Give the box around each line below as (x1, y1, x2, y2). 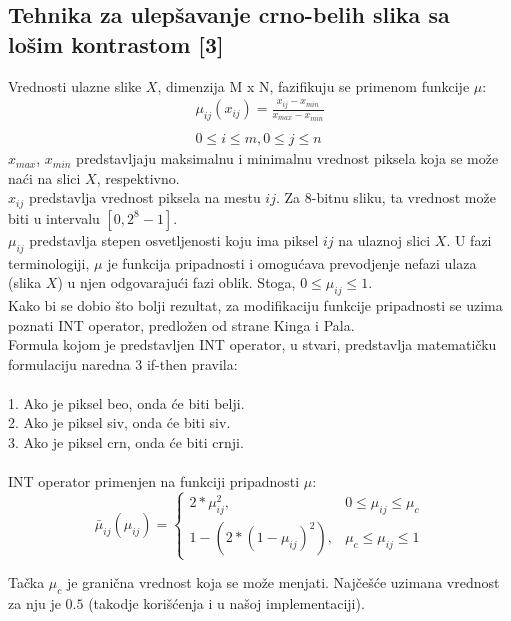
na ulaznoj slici (338, 229, 431, 250)
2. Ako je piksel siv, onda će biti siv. (8, 412, 231, 433)
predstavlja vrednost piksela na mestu (28, 187, 261, 208)
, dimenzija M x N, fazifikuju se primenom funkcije (157, 75, 470, 96)
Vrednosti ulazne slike (8, 75, 142, 96)
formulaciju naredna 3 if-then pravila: (8, 353, 238, 374)
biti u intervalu (8, 207, 100, 228)
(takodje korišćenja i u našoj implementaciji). (88, 593, 365, 614)
